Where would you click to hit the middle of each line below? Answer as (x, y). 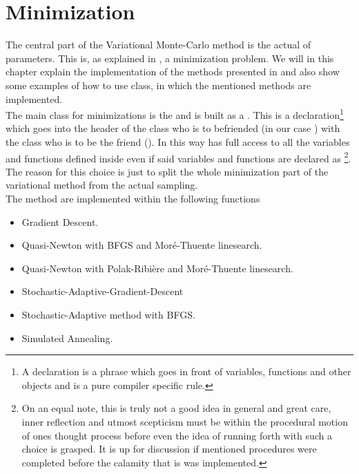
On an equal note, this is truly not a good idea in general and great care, (176, 408)
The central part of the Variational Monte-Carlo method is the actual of (158, 45)
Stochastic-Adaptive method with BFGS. (108, 314)
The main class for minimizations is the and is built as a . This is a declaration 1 (175, 114)
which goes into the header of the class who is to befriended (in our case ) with (173, 128)
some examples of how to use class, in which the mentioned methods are (158, 85)
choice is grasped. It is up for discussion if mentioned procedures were (169, 449)
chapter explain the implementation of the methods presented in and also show (173, 72)
